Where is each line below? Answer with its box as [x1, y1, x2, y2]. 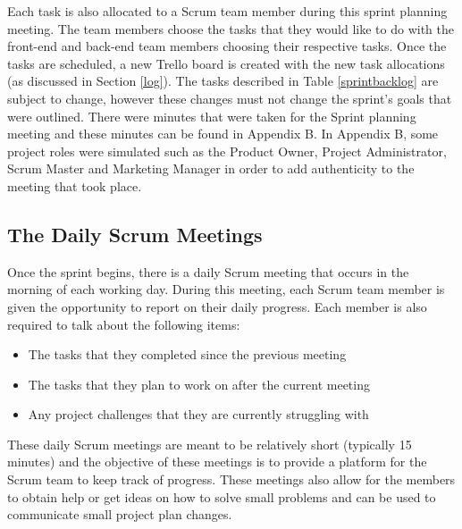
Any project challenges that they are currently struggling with [28, 405, 369, 424]
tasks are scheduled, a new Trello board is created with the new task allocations [7, 54, 445, 72]
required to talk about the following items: [7, 315, 240, 333]
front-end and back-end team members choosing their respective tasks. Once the [7, 37, 447, 55]
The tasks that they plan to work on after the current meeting [28, 374, 370, 393]
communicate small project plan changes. [7, 505, 232, 524]
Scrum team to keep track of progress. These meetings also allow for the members [7, 470, 456, 489]
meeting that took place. [7, 176, 142, 195]
